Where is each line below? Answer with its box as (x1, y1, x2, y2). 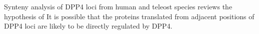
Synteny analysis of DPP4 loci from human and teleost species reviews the (4, 1, 232, 11)
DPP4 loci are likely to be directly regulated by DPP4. (4, 21, 172, 31)
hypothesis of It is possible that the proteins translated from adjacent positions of (4, 11, 254, 21)
